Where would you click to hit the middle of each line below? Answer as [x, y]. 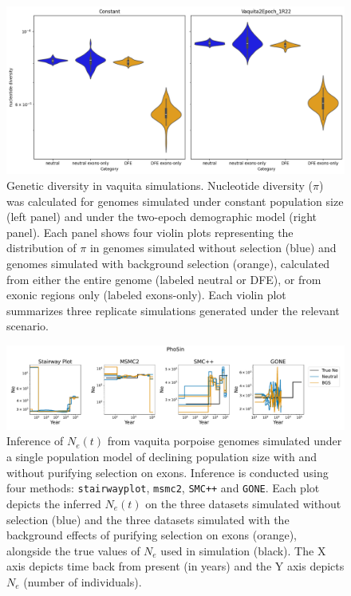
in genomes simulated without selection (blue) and [213, 248]
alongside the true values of [73, 550]
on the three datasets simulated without [243, 503]
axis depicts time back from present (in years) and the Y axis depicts [175, 566]
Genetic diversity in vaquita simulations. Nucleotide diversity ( [160, 185]
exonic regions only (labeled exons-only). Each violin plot [146, 295]
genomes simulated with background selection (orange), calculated [168, 263]
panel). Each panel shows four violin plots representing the [150, 232]
